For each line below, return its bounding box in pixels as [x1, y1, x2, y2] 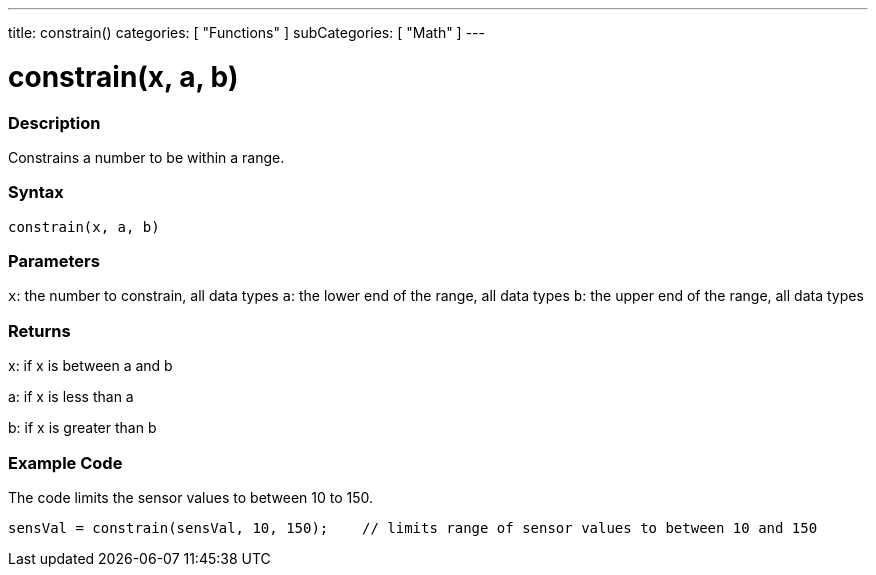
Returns [8, 320, 71, 341]
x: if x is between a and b [8, 357, 173, 375]
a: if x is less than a [8, 388, 134, 406]
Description [8, 112, 101, 133]
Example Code [8, 452, 123, 473]
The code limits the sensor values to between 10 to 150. [8, 488, 374, 506]
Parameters [8, 251, 100, 271]
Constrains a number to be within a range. [8, 148, 285, 166]
